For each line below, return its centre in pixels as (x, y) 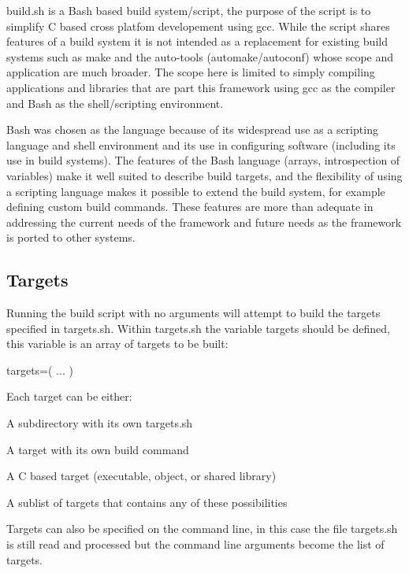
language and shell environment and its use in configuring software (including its (201, 144)
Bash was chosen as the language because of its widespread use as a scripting (192, 129)
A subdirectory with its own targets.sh (100, 423)
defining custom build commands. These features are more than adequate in (190, 207)
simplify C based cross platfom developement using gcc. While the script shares (198, 26)
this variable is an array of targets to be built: (117, 344)
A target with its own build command (98, 449)
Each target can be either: (69, 396)
